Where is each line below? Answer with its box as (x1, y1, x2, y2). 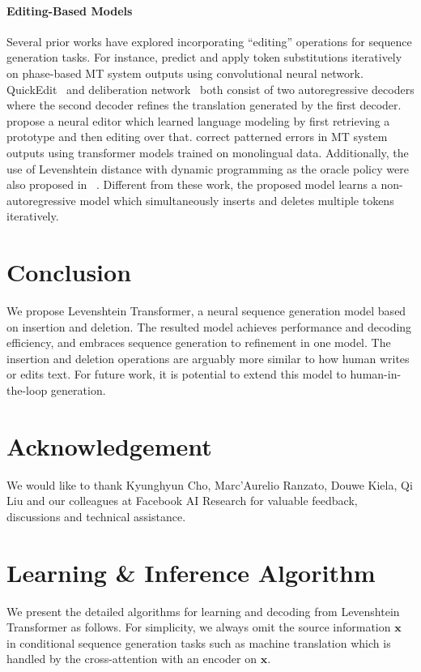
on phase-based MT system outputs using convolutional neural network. (6, 64, 364, 81)
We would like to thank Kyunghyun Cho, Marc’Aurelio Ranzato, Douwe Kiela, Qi (6, 476, 413, 493)
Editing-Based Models (6, 2, 133, 19)
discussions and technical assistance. (6, 507, 186, 524)
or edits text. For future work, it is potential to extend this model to (6, 366, 347, 383)
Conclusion (6, 255, 132, 289)
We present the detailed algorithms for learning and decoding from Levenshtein (6, 602, 400, 619)
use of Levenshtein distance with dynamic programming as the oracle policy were (6, 160, 409, 177)
